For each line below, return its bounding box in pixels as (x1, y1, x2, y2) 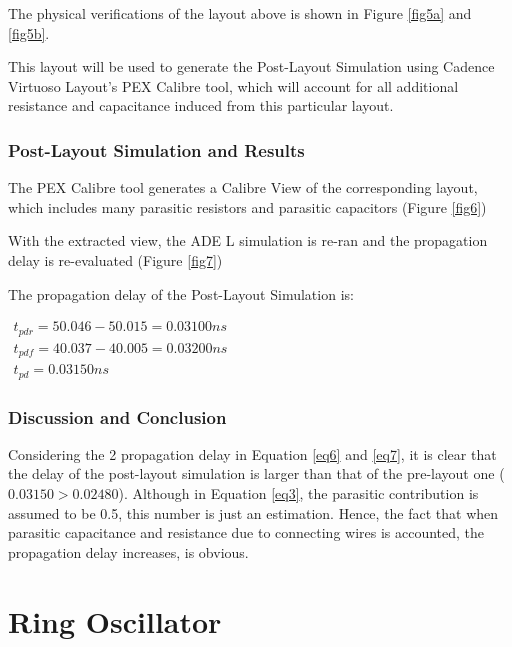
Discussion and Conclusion (8, 404, 227, 429)
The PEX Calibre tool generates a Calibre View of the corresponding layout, (8, 177, 478, 198)
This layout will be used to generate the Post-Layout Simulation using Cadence (8, 56, 495, 77)
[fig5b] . (8, 22, 50, 43)
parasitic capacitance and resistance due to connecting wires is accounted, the (8, 522, 485, 543)
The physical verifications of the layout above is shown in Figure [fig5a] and (8, 3, 472, 23)
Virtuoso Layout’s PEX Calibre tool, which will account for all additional (8, 75, 459, 96)
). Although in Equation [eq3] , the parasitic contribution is (118, 483, 479, 504)
